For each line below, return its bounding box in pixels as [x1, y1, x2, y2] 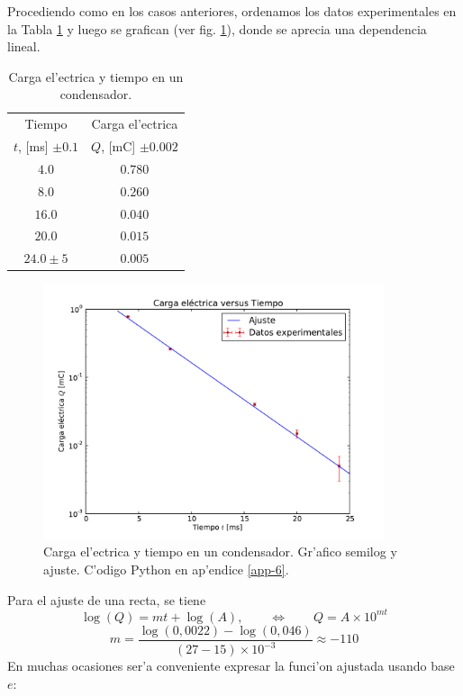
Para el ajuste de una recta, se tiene [7, 590, 206, 609]
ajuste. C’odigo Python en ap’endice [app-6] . [43, 560, 289, 579]
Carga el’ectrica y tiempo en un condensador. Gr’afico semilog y [43, 542, 397, 561]
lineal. [7, 37, 41, 56]
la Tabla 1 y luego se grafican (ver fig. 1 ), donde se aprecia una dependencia [7, 19, 427, 38]
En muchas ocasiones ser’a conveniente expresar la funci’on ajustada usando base [7, 656, 455, 675]
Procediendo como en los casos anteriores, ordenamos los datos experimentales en [7, 2, 457, 20]
